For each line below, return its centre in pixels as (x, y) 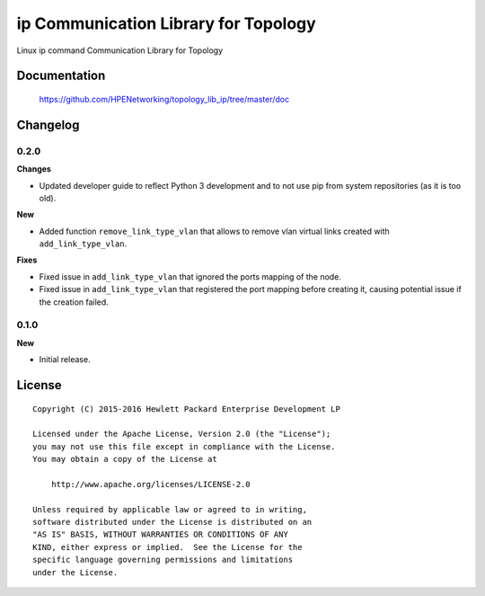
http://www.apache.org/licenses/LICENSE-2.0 (150, 484)
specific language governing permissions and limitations (163, 560)
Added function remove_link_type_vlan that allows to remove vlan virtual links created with (214, 231)
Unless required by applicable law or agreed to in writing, (170, 509)
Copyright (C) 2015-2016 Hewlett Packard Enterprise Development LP (186, 409)
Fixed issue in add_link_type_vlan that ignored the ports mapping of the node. (190, 276)
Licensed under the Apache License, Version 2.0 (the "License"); (182, 434)
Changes (34, 169)
